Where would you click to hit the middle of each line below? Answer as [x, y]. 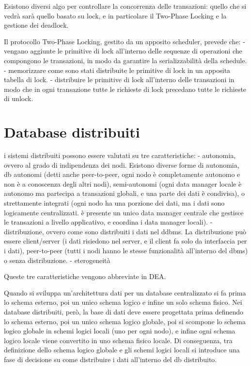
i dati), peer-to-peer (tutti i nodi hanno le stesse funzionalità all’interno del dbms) [126, 250]
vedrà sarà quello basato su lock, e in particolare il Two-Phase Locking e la [115, 15]
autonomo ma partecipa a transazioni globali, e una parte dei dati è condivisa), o [124, 193]
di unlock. [19, 98]
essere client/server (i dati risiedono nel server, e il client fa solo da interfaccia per [125, 241]
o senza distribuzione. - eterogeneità [57, 260]
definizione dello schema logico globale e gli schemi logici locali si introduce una [122, 350]
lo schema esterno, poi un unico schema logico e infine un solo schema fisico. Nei [123, 302]
